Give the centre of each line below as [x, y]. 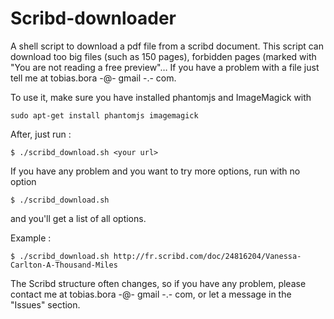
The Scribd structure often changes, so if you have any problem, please [158, 283]
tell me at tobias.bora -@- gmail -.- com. [93, 78]
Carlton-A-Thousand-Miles [64, 265]
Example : [31, 238]
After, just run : [41, 134]
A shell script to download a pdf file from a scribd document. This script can [167, 46]
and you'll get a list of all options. [78, 218]
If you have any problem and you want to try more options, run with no [155, 171]
